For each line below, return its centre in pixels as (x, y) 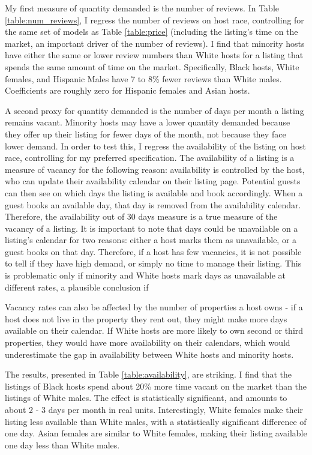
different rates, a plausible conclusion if (77, 287)
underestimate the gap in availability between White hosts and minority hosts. (149, 354)
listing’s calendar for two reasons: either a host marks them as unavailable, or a (151, 240)
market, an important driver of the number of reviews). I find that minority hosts (155, 43)
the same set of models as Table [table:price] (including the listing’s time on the (151, 32)
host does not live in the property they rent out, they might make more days (146, 318)
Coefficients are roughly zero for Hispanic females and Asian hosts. (127, 90)
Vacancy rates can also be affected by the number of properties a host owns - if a (154, 307)
